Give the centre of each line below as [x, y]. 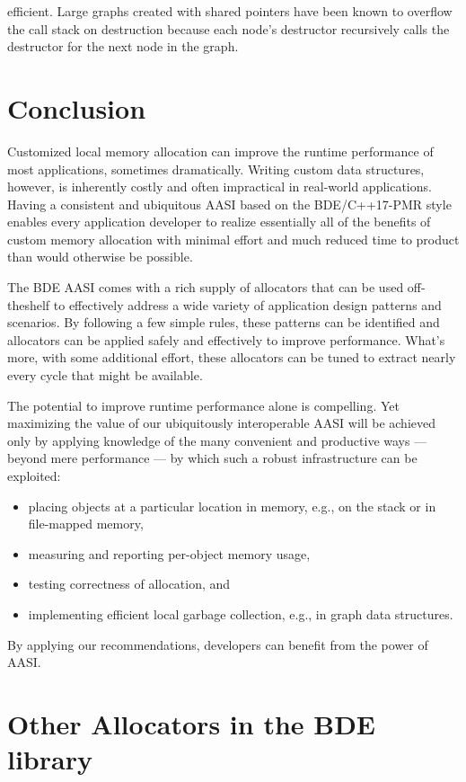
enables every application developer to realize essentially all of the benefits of [219, 222]
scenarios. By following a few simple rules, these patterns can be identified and [224, 322]
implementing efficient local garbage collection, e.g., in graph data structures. [241, 613]
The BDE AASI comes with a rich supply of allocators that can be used [206, 287]
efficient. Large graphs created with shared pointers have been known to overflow [230, 11]
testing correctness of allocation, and [129, 584]
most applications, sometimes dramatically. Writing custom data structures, [216, 169]
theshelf [29, 304]
